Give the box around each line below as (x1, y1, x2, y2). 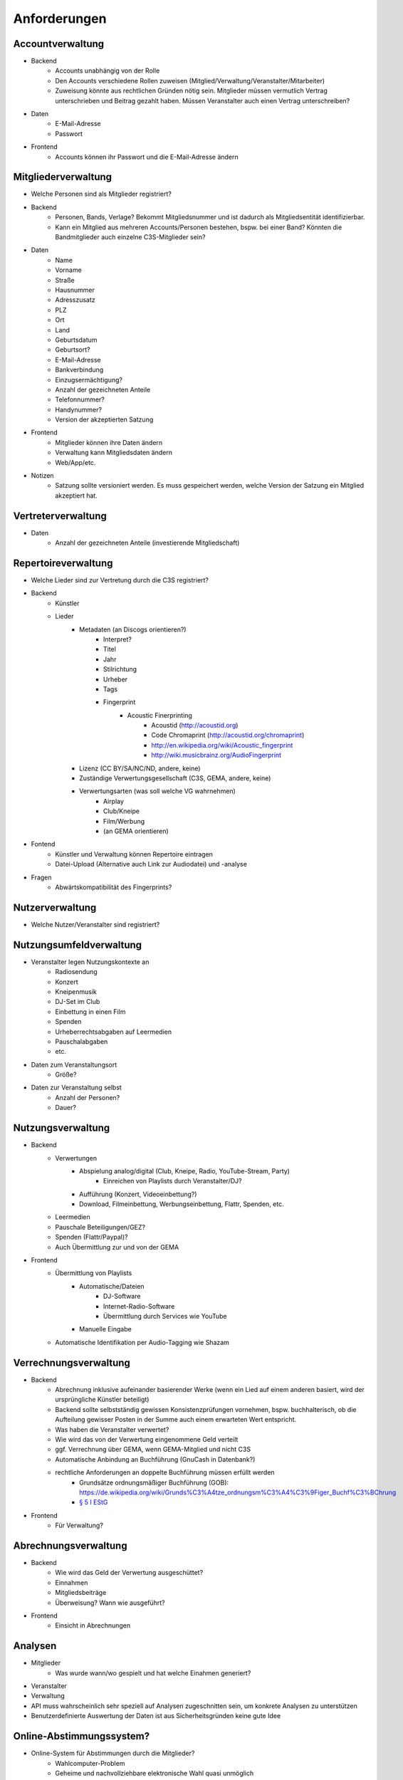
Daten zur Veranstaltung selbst (31, 1083, 122, 1092)
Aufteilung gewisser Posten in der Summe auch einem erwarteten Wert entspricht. (55, 1415, 297, 1424)
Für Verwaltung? (55, 1521, 103, 1530)
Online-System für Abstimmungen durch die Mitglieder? (31, 1749, 195, 1758)
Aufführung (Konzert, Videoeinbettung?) (79, 1190, 197, 1198)
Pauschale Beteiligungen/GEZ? (55, 1223, 146, 1231)
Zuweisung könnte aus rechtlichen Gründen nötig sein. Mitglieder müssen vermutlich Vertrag (55, 86, 328, 95)
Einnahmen (55, 1578, 88, 1587)
